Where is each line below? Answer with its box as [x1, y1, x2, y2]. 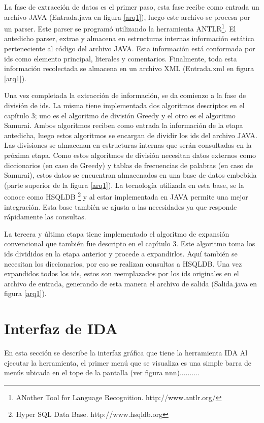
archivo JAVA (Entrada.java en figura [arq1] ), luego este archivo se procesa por [4, 11, 250, 22]
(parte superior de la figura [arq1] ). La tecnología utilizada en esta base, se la [4, 179, 244, 190]
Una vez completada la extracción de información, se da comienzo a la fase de [4, 90, 246, 101]
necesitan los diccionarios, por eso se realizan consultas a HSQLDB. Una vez [4, 258, 242, 269]
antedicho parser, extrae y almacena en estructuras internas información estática [4, 33, 254, 44]
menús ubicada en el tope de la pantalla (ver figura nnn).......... [4, 367, 200, 378]
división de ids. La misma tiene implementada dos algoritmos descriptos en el [4, 100, 245, 110]
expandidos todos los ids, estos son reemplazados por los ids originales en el [4, 268, 239, 279]
